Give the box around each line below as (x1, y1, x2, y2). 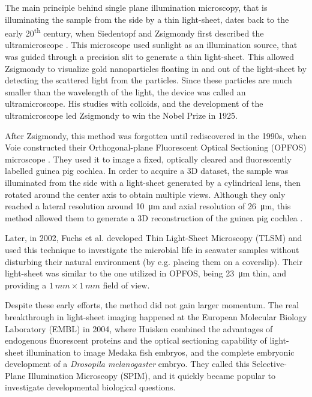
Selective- (252, 357, 287, 370)
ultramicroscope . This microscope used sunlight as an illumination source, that (5, 38, 298, 51)
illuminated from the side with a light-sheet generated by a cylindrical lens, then (5, 176, 301, 188)
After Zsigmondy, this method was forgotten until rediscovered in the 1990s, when (5, 129, 307, 142)
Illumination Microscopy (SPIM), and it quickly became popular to (28, 369, 275, 381)
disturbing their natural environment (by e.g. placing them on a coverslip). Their (5, 255, 302, 267)
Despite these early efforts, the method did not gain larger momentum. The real (5, 299, 299, 311)
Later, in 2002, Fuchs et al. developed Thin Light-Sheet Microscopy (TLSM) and (5, 231, 302, 244)
